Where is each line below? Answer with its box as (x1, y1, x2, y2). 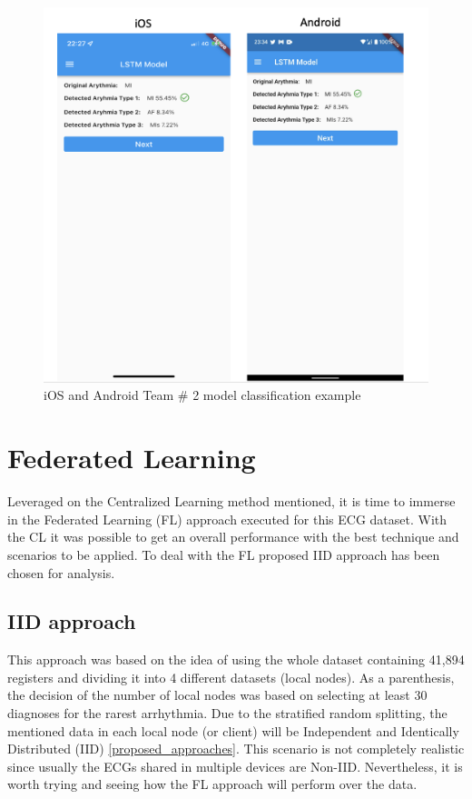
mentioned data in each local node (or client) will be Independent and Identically (7, 721, 459, 740)
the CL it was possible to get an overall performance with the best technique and (7, 527, 459, 546)
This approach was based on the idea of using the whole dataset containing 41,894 (7, 650, 465, 669)
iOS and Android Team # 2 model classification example (44, 385, 361, 404)
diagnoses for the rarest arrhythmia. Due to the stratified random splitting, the (7, 704, 447, 723)
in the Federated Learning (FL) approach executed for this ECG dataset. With (7, 509, 447, 528)
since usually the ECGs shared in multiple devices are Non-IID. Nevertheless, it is (7, 756, 463, 775)
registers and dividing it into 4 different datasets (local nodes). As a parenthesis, (7, 667, 455, 686)
